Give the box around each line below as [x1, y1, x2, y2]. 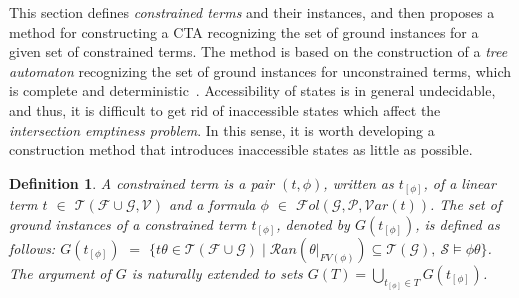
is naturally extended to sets [131, 262, 303, 283]
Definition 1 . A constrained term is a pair [9, 172, 275, 193]
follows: [9, 237, 56, 258]
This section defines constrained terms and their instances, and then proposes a [9, 2, 495, 22]
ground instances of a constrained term [9, 213, 247, 234]
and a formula [169, 194, 256, 215]
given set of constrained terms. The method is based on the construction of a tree [9, 41, 508, 62]
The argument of [9, 262, 111, 283]
